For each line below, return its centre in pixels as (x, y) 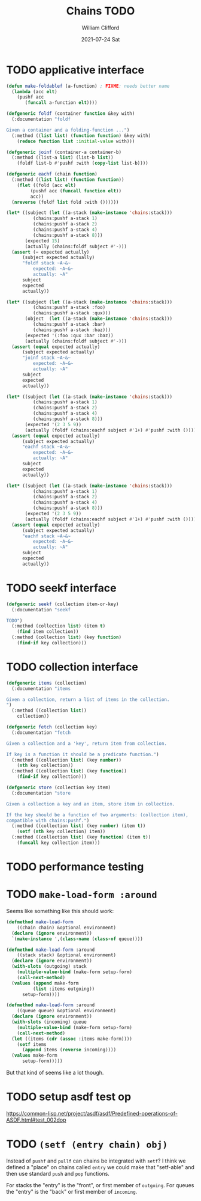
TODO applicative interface (75, 70)
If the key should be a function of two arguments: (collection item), (97, 815)
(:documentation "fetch (41, 732)
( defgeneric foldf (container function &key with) (71, 114)
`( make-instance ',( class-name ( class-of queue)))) (77, 939)
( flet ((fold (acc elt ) (47, 185)
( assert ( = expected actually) (51, 252)
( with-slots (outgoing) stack (49, 967)
